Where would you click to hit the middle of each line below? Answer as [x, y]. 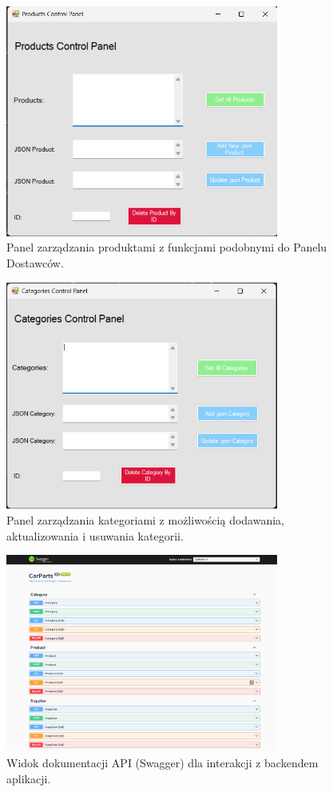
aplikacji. [29, 778]
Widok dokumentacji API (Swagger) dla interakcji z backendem [163, 763]
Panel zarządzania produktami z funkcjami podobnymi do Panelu [167, 247]
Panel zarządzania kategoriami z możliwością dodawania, [145, 519]
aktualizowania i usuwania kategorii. [95, 535]
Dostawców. [35, 263]
